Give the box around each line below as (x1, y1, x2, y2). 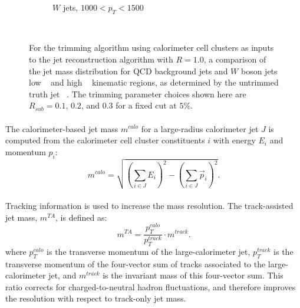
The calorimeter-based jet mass (5, 122, 118, 135)
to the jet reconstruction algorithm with (29, 53, 173, 65)
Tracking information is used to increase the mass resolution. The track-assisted (5, 199, 294, 212)
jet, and (48, 269, 77, 281)
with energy (213, 134, 256, 146)
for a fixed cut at (116, 99, 177, 112)
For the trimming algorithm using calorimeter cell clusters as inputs (29, 41, 274, 54)
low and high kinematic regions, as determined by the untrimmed (29, 76, 279, 89)
